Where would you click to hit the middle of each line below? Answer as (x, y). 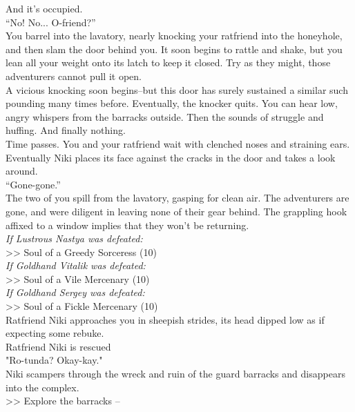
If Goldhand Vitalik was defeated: (76, 265)
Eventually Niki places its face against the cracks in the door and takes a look (171, 157)
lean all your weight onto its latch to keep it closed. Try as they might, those (168, 62)
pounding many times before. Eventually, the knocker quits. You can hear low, (172, 103)
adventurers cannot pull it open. (74, 76)
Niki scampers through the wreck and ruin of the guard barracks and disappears (175, 374)
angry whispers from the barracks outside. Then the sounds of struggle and (165, 116)
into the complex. (42, 387)
